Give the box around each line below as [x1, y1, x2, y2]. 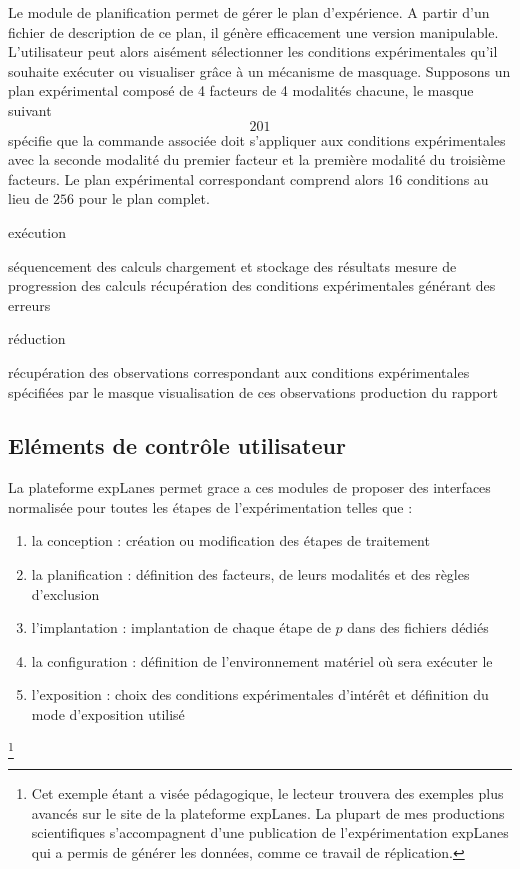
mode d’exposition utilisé [31, 704, 185, 725]
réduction [8, 328, 66, 349]
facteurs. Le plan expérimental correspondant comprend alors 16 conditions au [8, 168, 489, 189]
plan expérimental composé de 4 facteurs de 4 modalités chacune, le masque [8, 80, 474, 101]
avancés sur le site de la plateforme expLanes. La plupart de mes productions [31, 802, 505, 823]
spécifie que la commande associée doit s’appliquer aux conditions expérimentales [8, 129, 506, 150]
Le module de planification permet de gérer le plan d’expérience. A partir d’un [8, 2, 490, 22]
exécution [8, 221, 66, 242]
